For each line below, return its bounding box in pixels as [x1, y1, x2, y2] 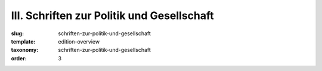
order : [11, 54, 27, 62]
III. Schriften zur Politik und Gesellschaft [11, 9, 214, 22]
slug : [11, 30, 24, 37]
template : [11, 38, 36, 45]
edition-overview [58, 38, 100, 45]
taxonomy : [11, 47, 39, 54]
